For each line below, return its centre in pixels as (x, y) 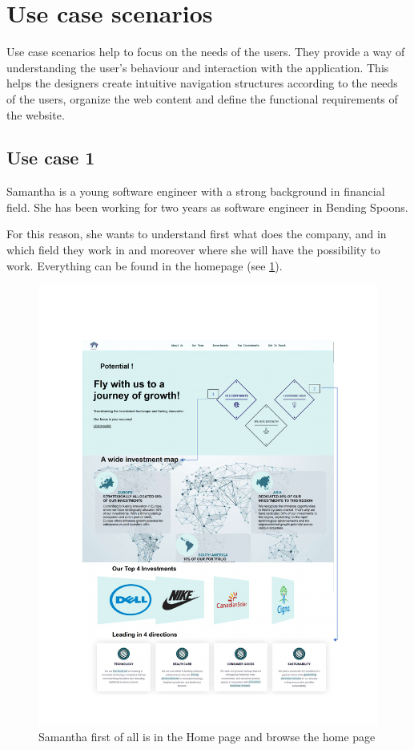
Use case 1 (51, 158)
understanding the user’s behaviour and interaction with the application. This (198, 67)
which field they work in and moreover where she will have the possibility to (193, 250)
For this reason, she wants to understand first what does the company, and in (197, 234)
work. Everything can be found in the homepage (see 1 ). (145, 265)
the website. (36, 114)
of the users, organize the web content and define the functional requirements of (202, 98)
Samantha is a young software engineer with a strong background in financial (196, 191)
